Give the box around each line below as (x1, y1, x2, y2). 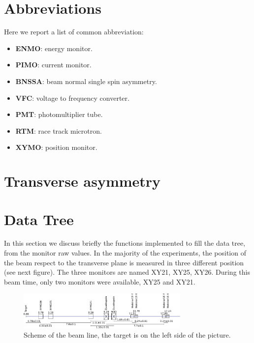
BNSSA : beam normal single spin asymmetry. (15, 76, 157, 86)
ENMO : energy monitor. (15, 43, 93, 53)
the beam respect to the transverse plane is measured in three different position (4, 257, 244, 267)
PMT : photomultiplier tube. (15, 109, 103, 119)
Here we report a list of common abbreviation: (4, 27, 144, 37)
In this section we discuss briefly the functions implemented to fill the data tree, (4, 238, 246, 248)
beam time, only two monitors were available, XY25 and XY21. (4, 276, 195, 286)
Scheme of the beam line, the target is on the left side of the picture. (24, 330, 231, 340)
